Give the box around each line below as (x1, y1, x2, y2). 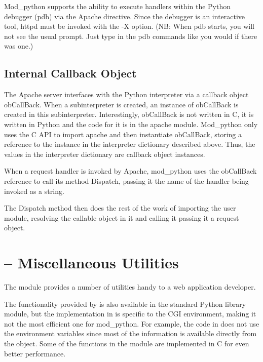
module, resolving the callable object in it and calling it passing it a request (4, 212, 239, 223)
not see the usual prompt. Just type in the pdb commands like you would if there (4, 30, 257, 41)
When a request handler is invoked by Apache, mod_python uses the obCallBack (4, 166, 257, 176)
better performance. (4, 348, 66, 358)
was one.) (4, 41, 33, 51)
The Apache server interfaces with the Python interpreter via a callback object (4, 89, 249, 100)
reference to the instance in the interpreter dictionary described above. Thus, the (4, 139, 255, 149)
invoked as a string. (4, 185, 64, 196)
